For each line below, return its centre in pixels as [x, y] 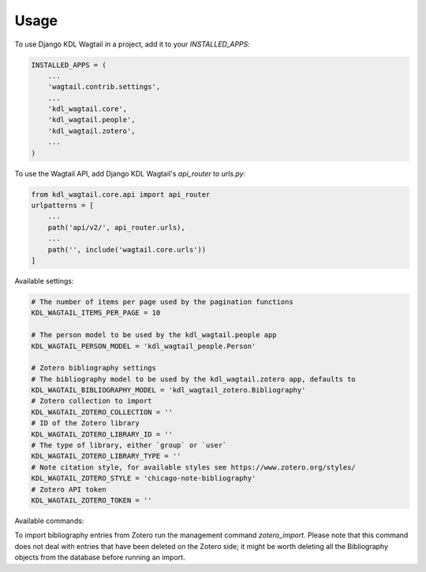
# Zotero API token [69, 489]
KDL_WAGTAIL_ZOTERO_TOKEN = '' [92, 500]
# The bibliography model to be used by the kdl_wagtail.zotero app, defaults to [194, 379]
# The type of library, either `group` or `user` [129, 446]
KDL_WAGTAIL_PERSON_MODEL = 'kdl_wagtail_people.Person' [144, 346]
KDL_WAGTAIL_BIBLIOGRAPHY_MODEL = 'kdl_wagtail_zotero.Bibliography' [168, 390]
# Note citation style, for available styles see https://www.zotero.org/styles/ [194, 467]
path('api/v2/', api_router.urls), [116, 227]
